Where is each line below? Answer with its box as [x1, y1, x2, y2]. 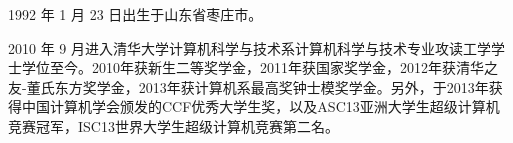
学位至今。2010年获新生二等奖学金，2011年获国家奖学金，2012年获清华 [21, 57, 484, 78]
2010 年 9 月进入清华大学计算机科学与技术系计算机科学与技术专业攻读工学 [8, 37, 491, 58]
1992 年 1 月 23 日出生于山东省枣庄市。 [8, 4, 263, 24]
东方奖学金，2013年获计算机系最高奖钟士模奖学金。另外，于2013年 [54, 76, 489, 97]
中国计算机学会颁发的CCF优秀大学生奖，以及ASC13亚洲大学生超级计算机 [21, 96, 500, 117]
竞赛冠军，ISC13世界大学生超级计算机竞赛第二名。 [8, 115, 339, 136]
